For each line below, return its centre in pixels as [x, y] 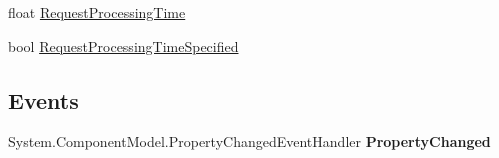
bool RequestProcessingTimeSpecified [123, 45]
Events [43, 99]
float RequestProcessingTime [97, 12]
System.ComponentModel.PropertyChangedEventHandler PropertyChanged [249, 141]
